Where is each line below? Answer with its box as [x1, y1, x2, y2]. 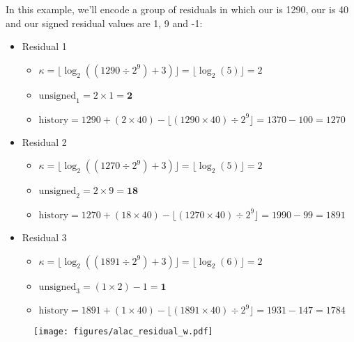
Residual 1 [22, 39, 67, 54]
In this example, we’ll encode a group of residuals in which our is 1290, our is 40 [6, 2, 349, 16]
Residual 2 [22, 134, 67, 149]
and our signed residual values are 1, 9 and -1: [6, 15, 203, 30]
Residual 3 [22, 229, 67, 244]
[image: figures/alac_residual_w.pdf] [33, 327, 213, 337]
